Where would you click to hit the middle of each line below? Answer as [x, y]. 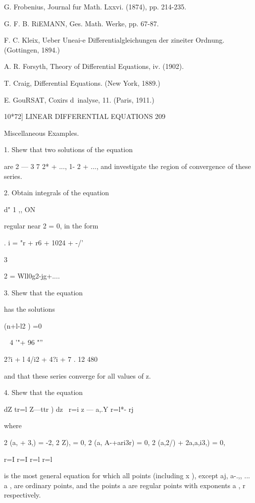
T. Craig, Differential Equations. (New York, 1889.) [82, 83]
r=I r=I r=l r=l [28, 459]
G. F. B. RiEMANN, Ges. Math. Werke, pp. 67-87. [81, 23]
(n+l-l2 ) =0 [23, 325]
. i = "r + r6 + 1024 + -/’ [44, 242]
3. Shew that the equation [44, 292]
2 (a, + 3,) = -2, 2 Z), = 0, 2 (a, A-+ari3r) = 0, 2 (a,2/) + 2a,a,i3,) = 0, [115, 442]
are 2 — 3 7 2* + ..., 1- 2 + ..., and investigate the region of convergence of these [127, 166]
